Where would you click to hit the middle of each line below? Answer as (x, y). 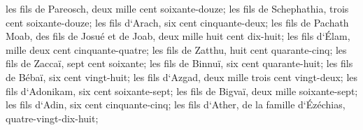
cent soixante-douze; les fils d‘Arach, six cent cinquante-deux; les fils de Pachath (177, 22)
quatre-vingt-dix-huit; (52, 118)
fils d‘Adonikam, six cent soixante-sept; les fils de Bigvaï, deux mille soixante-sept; (182, 91)
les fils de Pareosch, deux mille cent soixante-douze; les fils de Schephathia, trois (177, 8)
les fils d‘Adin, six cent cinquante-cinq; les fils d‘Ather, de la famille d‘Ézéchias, (176, 104)
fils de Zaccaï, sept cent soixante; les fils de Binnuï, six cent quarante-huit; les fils (179, 63)
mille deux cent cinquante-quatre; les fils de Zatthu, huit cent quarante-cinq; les (176, 49)
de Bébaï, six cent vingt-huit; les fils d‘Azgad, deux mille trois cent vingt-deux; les (182, 77)
